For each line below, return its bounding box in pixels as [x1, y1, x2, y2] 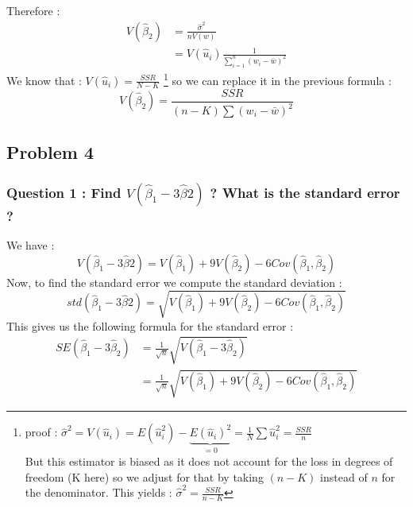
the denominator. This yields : [25, 484, 172, 501]
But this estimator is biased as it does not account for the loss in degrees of [25, 452, 393, 469]
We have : [6, 237, 55, 253]
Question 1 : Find [6, 182, 122, 202]
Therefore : [6, 2, 60, 18]
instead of [320, 468, 368, 485]
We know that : [6, 72, 82, 88]
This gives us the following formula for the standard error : [6, 317, 294, 334]
